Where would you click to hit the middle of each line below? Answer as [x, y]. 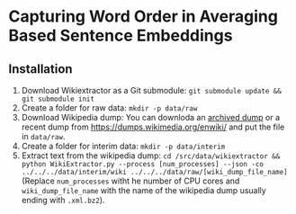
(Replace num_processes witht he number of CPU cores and [130, 181]
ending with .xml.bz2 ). [63, 200]
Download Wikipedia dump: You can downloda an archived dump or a [151, 117]
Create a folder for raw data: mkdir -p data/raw [109, 108]
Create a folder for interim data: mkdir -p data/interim [123, 146]
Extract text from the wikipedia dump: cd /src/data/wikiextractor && [151, 156]
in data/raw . [43, 136]
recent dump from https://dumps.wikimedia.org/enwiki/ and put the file [153, 127]
